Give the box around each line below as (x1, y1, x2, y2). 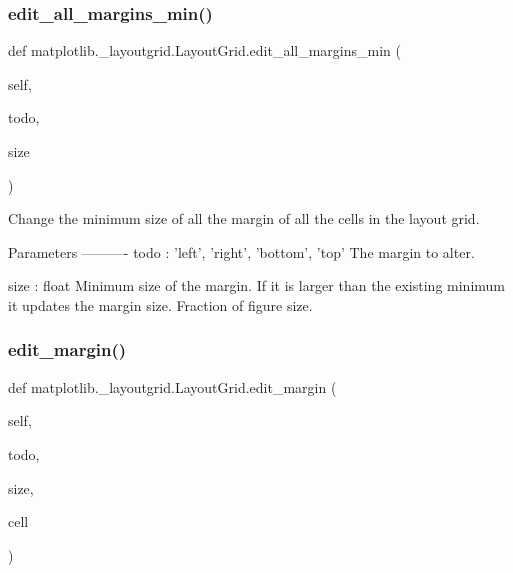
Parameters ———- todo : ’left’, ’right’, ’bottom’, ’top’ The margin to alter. (8, 241, 475, 262)
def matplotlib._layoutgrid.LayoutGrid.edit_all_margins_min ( (8, 40, 401, 61)
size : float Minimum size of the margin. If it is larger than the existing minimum (8, 275, 506, 296)
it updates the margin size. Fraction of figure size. (8, 294, 313, 315)
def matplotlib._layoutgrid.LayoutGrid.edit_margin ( (8, 376, 337, 397)
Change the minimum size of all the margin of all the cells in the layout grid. (8, 208, 480, 229)
